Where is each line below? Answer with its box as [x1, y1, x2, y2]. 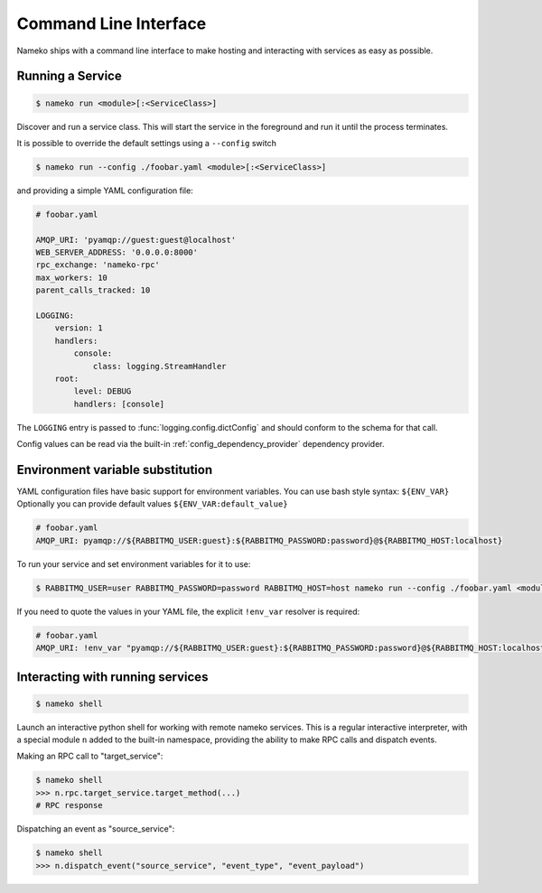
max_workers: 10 [35, 272, 108, 283]
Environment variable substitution [16, 461, 212, 478]
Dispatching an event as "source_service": [16, 823, 175, 834]
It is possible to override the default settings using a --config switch [16, 137, 277, 148]
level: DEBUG [73, 386, 132, 396]
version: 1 [54, 323, 103, 333]
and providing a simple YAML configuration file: [16, 185, 193, 196]
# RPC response [35, 800, 103, 811]
